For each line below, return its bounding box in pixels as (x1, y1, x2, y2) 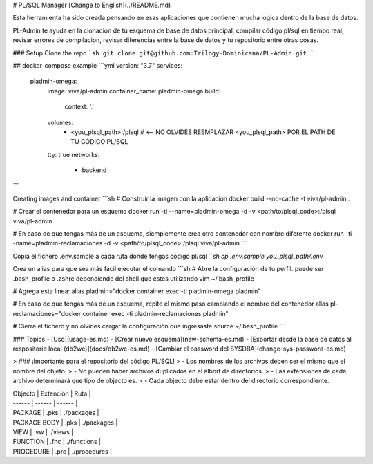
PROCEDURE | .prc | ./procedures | (12, 447, 113, 456)
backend (82, 166, 107, 174)
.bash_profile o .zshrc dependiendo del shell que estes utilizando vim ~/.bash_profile (12, 274, 255, 283)
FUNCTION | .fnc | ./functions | (12, 438, 102, 446)
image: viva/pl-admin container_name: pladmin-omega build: (47, 86, 221, 95)
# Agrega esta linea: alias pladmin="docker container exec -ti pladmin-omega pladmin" (12, 287, 261, 295)
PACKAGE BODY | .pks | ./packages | (12, 418, 118, 427)
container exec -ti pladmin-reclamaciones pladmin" (82, 309, 229, 317)
